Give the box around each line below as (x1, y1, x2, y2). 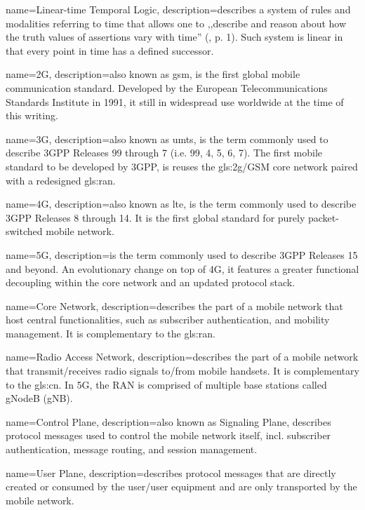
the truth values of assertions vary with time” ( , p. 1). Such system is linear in (6, 29, 343, 44)
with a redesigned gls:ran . (6, 173, 116, 187)
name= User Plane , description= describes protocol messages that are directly (6, 465, 336, 480)
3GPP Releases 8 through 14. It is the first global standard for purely (6, 210, 305, 224)
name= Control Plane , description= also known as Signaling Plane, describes (6, 414, 331, 429)
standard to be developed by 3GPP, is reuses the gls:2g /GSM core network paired (6, 159, 358, 173)
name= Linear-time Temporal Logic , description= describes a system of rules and (6, 2, 351, 16)
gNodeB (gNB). (6, 391, 73, 405)
